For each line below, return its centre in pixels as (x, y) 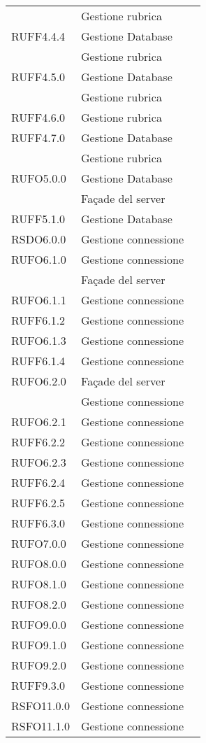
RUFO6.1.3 (39, 340)
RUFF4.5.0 (38, 77)
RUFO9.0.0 (39, 624)
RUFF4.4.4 (38, 36)
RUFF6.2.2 (38, 442)
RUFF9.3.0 (38, 685)
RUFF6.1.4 (38, 361)
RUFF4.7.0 (38, 137)
